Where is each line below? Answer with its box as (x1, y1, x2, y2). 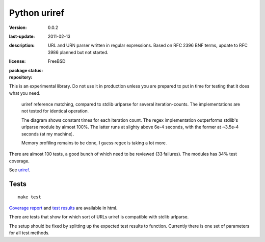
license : (9, 58, 26, 64)
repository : (9, 74, 33, 80)
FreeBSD (48, 58, 66, 64)
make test (18, 194, 41, 200)
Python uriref (9, 7, 65, 18)
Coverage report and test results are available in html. (9, 205, 118, 211)
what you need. (9, 90, 41, 96)
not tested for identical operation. (21, 108, 89, 114)
